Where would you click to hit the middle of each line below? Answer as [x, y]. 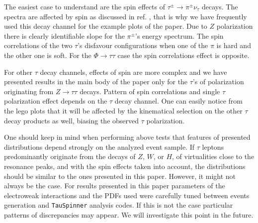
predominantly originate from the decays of [70, 156]
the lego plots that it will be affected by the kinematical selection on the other [123, 110]
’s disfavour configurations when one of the [143, 45]
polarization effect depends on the [56, 101]
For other [18, 72]
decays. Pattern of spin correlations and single [150, 91]
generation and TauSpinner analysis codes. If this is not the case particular [119, 205]
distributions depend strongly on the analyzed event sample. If [99, 146]
